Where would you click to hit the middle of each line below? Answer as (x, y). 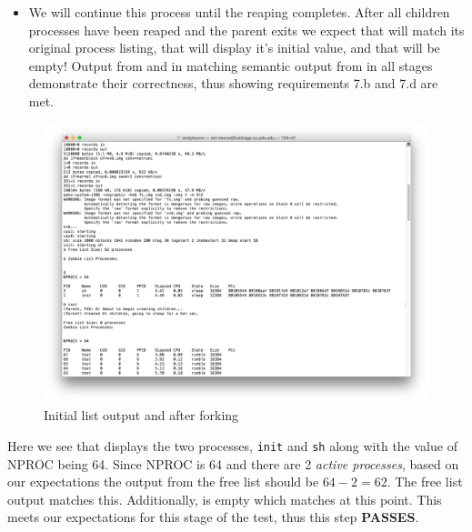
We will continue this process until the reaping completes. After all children (239, 12)
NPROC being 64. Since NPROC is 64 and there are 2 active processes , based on (233, 463)
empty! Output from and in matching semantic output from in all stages (231, 65)
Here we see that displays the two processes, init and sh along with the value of (232, 445)
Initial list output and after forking (141, 415)
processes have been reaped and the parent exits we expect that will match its (246, 30)
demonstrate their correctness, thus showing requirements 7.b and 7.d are (233, 83)
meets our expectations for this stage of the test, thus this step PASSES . (213, 517)
